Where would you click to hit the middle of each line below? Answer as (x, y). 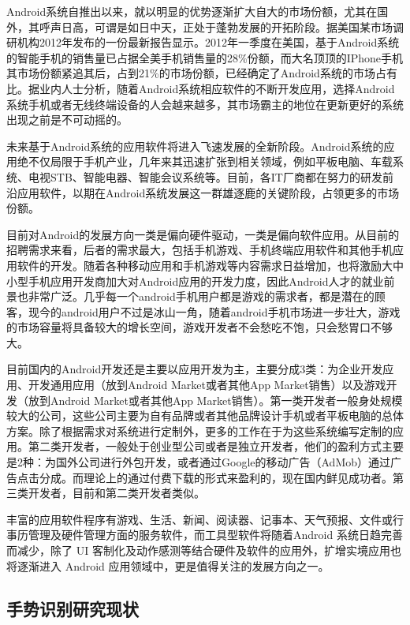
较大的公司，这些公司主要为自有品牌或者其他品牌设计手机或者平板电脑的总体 (205, 415)
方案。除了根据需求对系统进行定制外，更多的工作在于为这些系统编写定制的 (199, 430)
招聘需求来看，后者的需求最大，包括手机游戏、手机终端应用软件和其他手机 (199, 250)
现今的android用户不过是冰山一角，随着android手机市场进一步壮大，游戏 (214, 311)
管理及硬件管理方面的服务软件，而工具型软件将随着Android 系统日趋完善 (215, 535)
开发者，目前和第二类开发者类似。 (116, 493)
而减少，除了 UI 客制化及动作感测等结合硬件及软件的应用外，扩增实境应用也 (204, 550)
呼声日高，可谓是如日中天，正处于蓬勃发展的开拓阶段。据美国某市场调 (221, 26)
